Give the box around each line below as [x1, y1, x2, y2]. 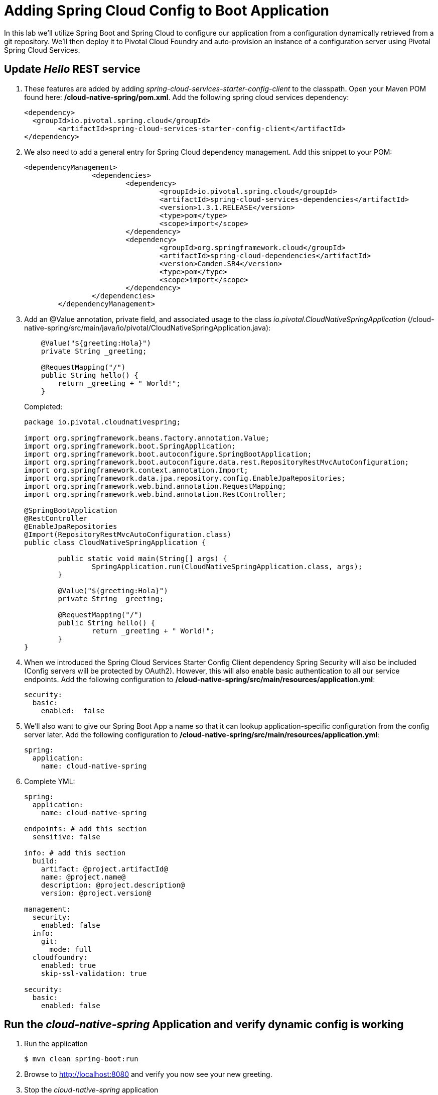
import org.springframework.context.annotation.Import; [24, 466, 248, 474]
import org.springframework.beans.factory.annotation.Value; [24, 433, 269, 442]
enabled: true [41, 961, 96, 969]
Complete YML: [24, 777, 75, 786]
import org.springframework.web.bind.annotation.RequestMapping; [24, 482, 286, 490]
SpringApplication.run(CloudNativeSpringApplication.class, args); [91, 562, 363, 571]
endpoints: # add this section [24, 824, 147, 833]
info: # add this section [24, 848, 126, 857]
